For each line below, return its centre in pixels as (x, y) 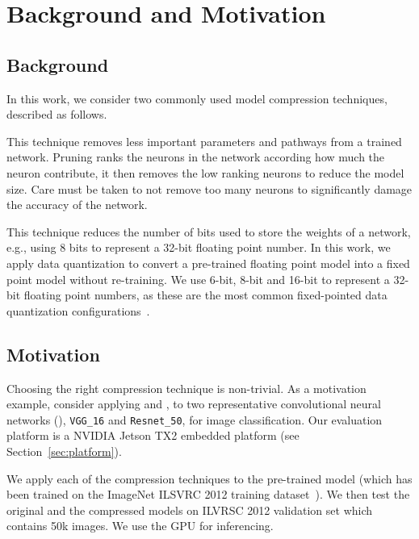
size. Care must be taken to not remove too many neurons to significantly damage (209, 188)
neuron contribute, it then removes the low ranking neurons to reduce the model (205, 172)
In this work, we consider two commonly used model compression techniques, (197, 98)
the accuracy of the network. (77, 205)
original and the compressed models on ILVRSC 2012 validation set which (190, 510)
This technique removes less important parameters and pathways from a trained (204, 141)
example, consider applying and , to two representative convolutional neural (194, 404)
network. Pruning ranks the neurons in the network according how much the (196, 157)
